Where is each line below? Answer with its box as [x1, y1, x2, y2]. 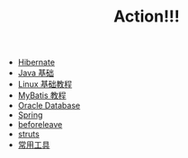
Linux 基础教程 [17, 79, 73, 90]
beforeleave [17, 119, 63, 130]
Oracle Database [17, 101, 81, 111]
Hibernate [17, 57, 56, 68]
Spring [17, 110, 43, 120]
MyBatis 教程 [17, 90, 67, 101]
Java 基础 [17, 67, 55, 78]
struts [17, 128, 40, 140]
